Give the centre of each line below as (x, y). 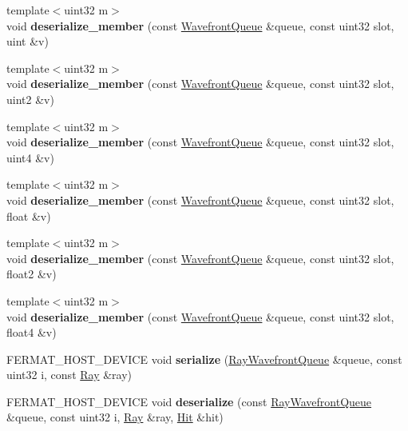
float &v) (29, 215)
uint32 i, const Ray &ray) (69, 375)
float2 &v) (32, 274)
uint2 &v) (30, 99)
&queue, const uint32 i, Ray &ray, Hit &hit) (115, 417)
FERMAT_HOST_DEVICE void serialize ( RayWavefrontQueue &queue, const (204, 359)
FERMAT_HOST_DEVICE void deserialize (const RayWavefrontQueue (189, 401)
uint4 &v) (30, 157)
